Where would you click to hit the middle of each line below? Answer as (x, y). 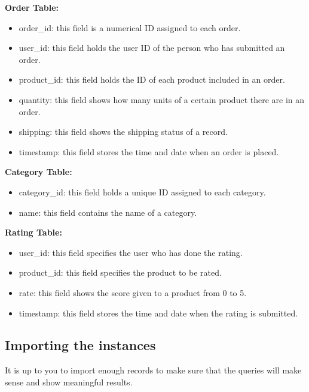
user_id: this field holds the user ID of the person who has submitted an (152, 48)
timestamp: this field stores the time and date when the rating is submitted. (158, 313)
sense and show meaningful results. (69, 382)
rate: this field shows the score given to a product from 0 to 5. (133, 292)
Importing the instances (80, 345)
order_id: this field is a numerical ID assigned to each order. (130, 27)
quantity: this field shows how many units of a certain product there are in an (162, 99)
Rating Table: (33, 232)
